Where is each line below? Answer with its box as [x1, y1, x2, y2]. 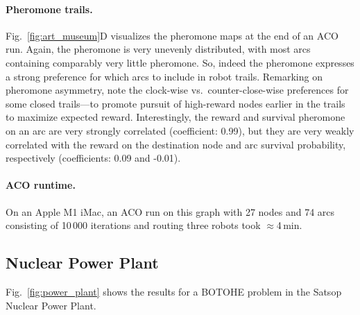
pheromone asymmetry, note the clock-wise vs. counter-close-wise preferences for [6, 83, 349, 97]
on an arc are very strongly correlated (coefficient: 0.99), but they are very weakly [6, 123, 354, 137]
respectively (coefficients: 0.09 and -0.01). [6, 151, 181, 165]
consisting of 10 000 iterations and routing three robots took [6, 218, 261, 232]
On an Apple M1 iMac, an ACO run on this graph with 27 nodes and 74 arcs [6, 204, 335, 219]
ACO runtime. [6, 178, 76, 192]
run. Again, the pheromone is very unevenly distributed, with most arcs [6, 42, 311, 56]
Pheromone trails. [6, 1, 93, 16]
